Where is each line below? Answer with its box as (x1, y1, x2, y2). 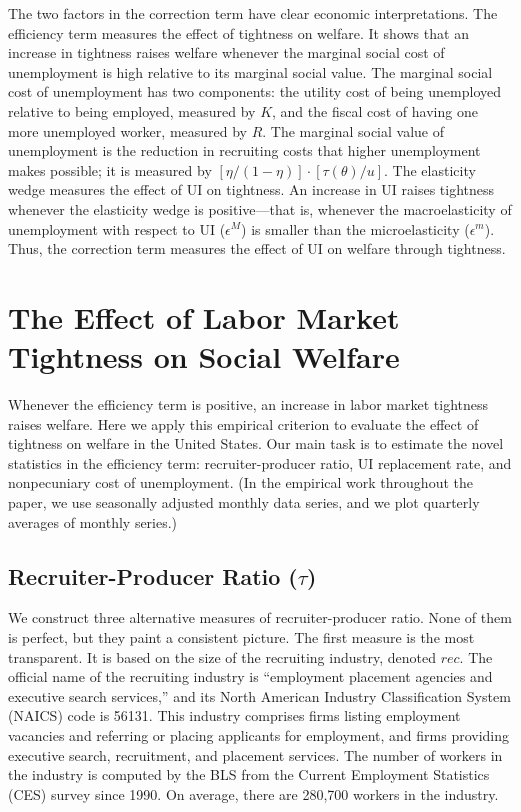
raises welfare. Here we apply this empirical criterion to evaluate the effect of (8, 413, 479, 434)
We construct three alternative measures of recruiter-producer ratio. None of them (8, 607, 512, 628)
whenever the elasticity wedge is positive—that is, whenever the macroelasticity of (8, 198, 512, 219)
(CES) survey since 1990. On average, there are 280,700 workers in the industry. (8, 783, 499, 804)
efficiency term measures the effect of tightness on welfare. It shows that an (8, 22, 469, 43)
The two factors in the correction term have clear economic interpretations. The (8, 3, 498, 23)
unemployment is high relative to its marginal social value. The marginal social (8, 61, 493, 82)
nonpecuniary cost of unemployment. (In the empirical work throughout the (8, 472, 473, 493)
